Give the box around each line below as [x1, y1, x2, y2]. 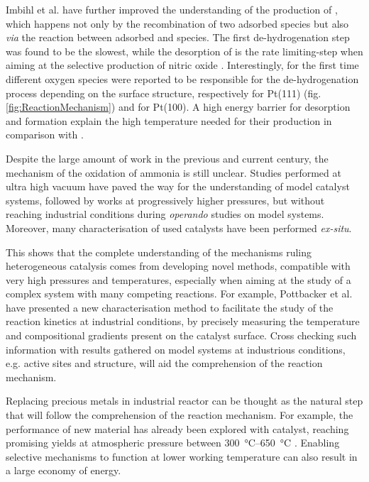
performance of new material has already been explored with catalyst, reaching [6, 421, 349, 436]
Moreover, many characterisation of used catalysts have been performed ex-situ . [6, 220, 352, 235]
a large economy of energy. [6, 463, 121, 478]
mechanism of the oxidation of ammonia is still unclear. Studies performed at [6, 165, 341, 180]
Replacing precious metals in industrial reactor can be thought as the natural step [6, 393, 363, 408]
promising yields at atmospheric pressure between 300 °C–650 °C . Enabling [6, 435, 340, 450]
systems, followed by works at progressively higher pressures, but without [6, 192, 325, 207]
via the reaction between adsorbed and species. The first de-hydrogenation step [6, 30, 350, 45]
